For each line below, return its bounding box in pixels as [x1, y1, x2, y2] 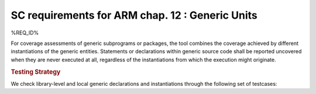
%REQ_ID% [11, 29, 39, 36]
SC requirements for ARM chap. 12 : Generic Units [11, 9, 257, 22]
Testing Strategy [11, 68, 61, 76]
